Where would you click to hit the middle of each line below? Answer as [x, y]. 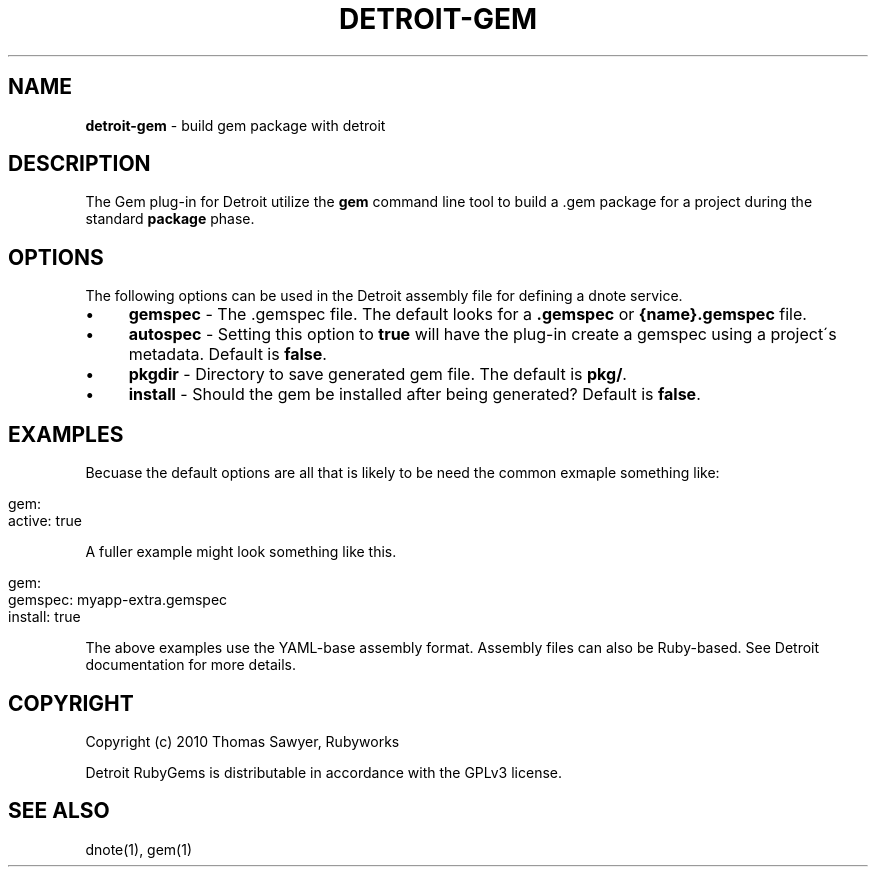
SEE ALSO [59, 811]
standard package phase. [170, 219]
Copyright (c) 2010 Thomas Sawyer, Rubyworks [242, 741]
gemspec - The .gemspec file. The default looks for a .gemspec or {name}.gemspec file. [467, 314]
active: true [45, 521]
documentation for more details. [191, 665]
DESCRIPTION [79, 164]
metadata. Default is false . [227, 354]
